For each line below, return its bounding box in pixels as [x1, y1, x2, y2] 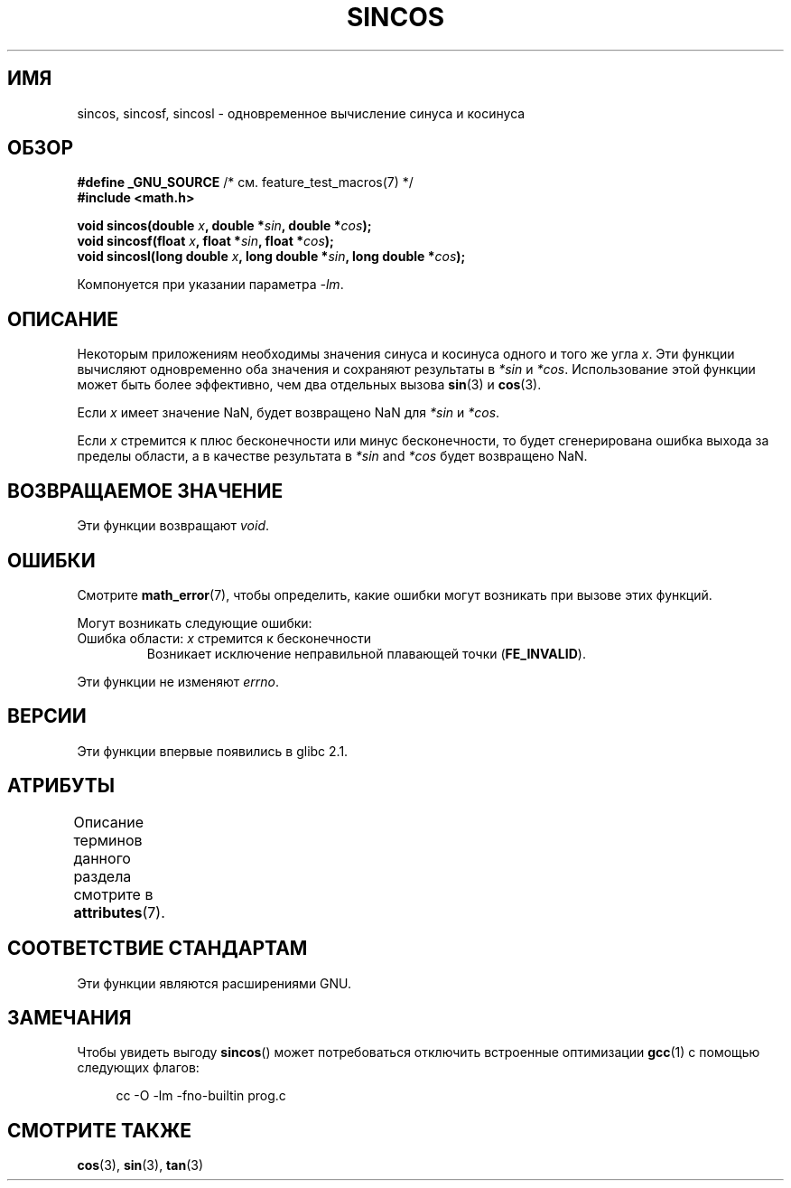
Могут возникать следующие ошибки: [77, 614, 312, 631]
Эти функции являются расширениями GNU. [77, 975, 352, 991]
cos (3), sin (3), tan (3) [77, 1157, 204, 1174]
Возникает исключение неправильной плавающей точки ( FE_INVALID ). [146, 645, 586, 661]
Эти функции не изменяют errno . [77, 673, 279, 689]
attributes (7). [73, 903, 165, 921]
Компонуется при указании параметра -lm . [77, 276, 344, 293]
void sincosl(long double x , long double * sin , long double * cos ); [77, 248, 466, 265]
